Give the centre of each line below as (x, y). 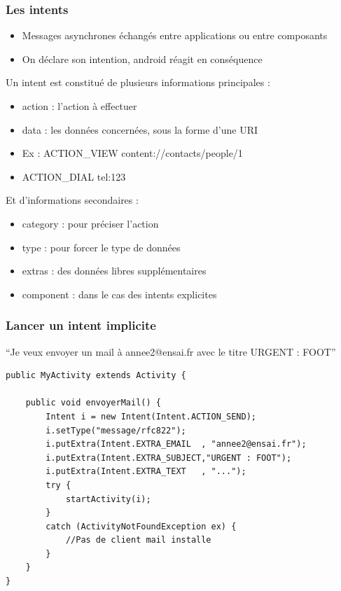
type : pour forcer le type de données (101, 247)
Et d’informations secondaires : (72, 200)
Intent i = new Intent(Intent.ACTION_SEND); (151, 416)
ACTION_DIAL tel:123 (74, 176)
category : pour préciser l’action (90, 223)
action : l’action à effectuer (79, 106)
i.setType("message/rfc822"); (116, 430)
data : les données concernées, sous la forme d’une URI (140, 129)
